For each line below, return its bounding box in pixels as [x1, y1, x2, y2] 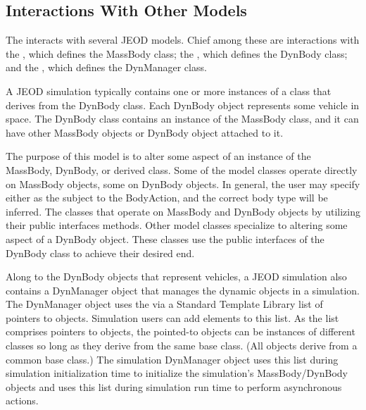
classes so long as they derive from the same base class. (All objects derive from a [6, 338, 358, 353]
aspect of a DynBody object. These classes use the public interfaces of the [6, 231, 324, 246]
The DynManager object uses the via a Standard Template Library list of [6, 297, 323, 311]
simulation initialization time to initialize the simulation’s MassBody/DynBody [6, 366, 348, 380]
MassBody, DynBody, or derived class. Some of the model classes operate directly [6, 162, 358, 177]
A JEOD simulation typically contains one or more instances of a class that [6, 83, 332, 98]
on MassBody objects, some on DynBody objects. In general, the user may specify [6, 176, 360, 191]
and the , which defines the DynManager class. [6, 60, 207, 75]
